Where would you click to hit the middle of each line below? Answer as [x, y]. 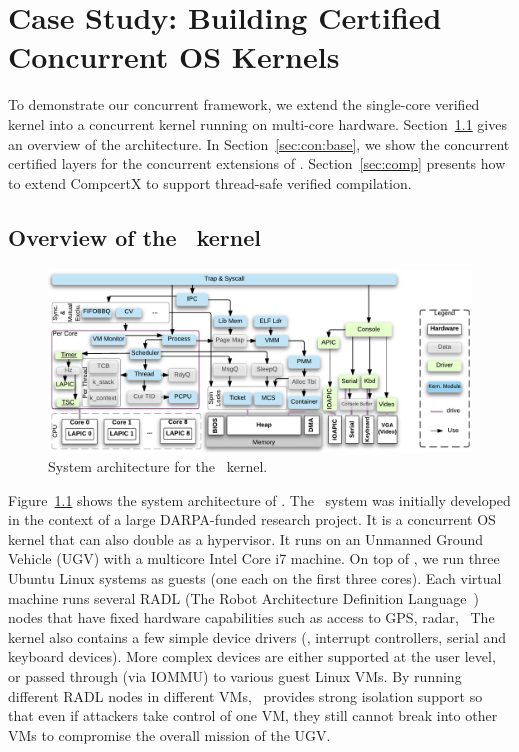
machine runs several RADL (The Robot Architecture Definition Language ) [243, 597]
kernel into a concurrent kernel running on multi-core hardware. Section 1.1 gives [257, 123]
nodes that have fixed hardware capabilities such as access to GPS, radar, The [251, 617]
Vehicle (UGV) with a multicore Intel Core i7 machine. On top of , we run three [254, 558]
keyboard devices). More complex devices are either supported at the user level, [252, 656]
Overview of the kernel [135, 236]
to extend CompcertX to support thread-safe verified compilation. [210, 182]
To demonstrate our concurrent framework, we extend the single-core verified [244, 104]
